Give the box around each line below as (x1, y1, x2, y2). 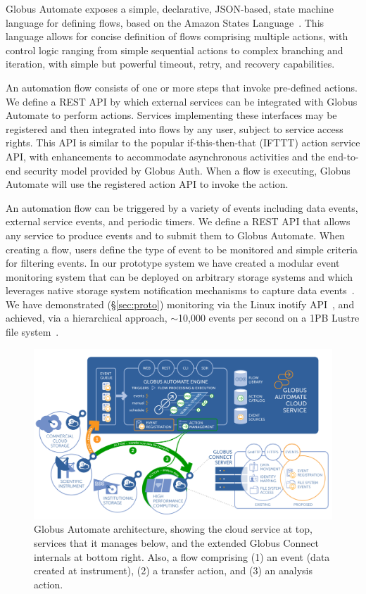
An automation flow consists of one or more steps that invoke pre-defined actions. (6, 80, 358, 94)
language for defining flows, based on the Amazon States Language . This (6, 15, 324, 30)
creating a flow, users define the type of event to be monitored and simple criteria (6, 241, 358, 256)
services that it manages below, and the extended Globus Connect (34, 536, 319, 550)
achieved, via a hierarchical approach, (6, 310, 168, 325)
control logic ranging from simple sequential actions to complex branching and (6, 42, 343, 57)
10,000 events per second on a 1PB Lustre (178, 310, 360, 325)
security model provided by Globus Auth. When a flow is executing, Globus (24, 163, 351, 177)
